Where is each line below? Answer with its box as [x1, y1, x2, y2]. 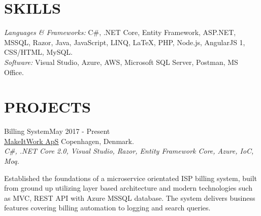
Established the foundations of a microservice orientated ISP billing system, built [4, 172, 257, 183]
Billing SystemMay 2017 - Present [4, 126, 110, 136]
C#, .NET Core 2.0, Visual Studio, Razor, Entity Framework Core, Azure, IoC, [4, 146, 254, 156]
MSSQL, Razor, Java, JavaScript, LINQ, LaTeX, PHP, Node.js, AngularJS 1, [4, 37, 245, 47]
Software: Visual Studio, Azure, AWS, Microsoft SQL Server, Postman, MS [4, 56, 238, 67]
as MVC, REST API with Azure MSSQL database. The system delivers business [4, 192, 255, 203]
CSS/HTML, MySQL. [4, 47, 73, 57]
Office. [4, 66, 24, 77]
